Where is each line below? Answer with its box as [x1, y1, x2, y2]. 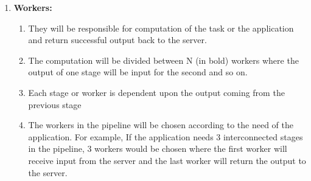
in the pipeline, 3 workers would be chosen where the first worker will [28, 142, 287, 155]
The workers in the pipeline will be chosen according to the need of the [28, 118, 294, 131]
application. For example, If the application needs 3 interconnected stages [28, 130, 303, 143]
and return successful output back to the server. [28, 33, 207, 46]
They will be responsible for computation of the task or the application [28, 21, 294, 34]
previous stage [28, 98, 82, 111]
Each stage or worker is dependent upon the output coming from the [28, 86, 285, 98]
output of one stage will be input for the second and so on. [28, 66, 248, 78]
